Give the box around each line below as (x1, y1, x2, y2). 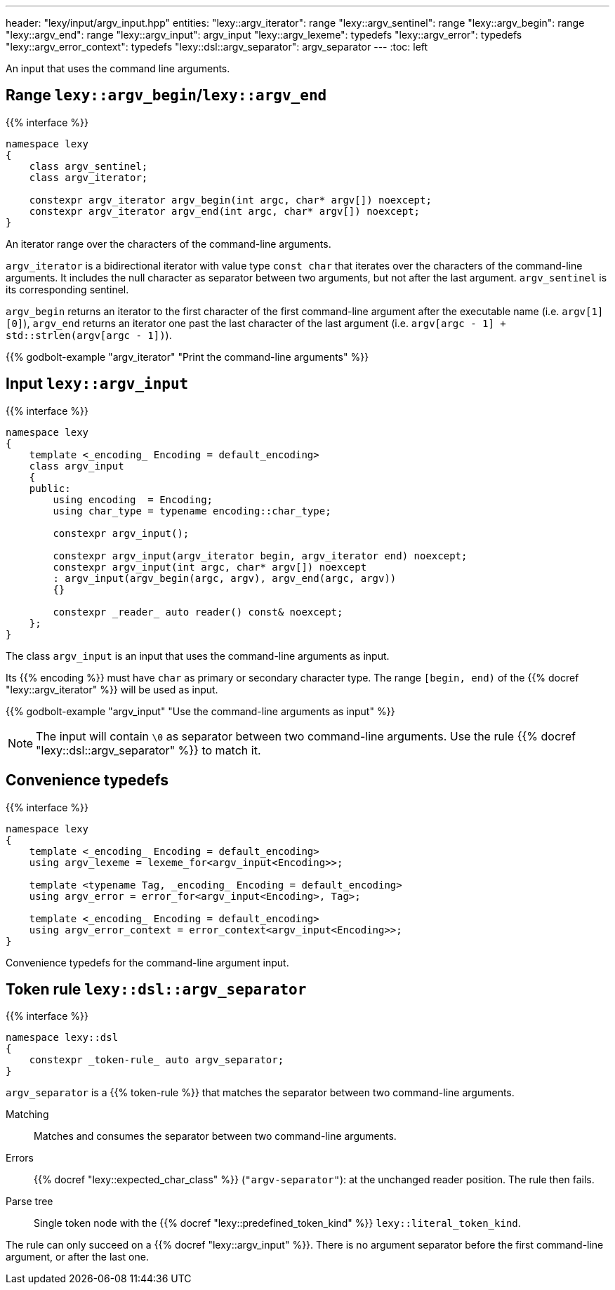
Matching (6, 1108, 49, 1121)
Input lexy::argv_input (6, 375, 189, 393)
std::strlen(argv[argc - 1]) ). (6, 328, 172, 341)
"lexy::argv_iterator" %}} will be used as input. (6, 683, 218, 696)
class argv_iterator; (29, 171, 148, 183)
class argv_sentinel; (29, 160, 148, 172)
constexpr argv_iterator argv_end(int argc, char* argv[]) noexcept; (29, 205, 421, 217)
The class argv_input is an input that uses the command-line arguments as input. (6, 649, 390, 662)
